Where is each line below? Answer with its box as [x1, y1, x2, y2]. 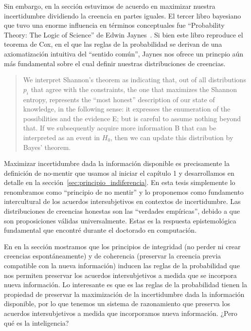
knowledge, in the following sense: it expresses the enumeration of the [23, 104, 231, 114]
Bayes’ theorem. [23, 142, 71, 152]
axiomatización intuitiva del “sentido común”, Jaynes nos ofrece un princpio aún [4, 48, 244, 58]
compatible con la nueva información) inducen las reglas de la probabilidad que [4, 260, 240, 271]
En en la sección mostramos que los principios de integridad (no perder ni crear [4, 241, 241, 251]
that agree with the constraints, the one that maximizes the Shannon [31, 84, 237, 94]
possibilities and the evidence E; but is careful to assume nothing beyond [23, 113, 241, 123]
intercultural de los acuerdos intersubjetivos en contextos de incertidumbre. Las [4, 196, 241, 206]
